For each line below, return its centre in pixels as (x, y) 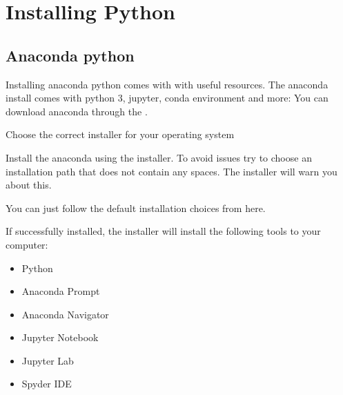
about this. (29, 185)
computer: (27, 244)
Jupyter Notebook (60, 337)
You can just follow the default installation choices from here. (136, 208)
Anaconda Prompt (61, 291)
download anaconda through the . (77, 111)
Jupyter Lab (48, 360)
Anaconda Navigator (65, 314)
